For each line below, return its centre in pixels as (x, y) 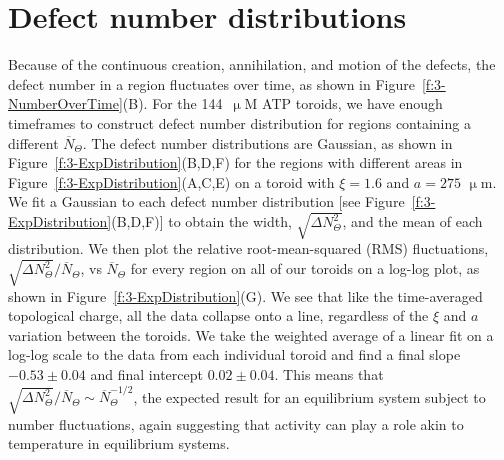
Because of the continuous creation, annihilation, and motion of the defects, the (252, 64)
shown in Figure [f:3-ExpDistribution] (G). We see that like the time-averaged (245, 295)
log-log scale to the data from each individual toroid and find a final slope (234, 354)
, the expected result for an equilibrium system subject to (309, 396)
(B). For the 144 (172, 103)
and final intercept (146, 373)
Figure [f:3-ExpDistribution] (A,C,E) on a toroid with (171, 181)
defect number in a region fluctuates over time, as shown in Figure (211, 83)
